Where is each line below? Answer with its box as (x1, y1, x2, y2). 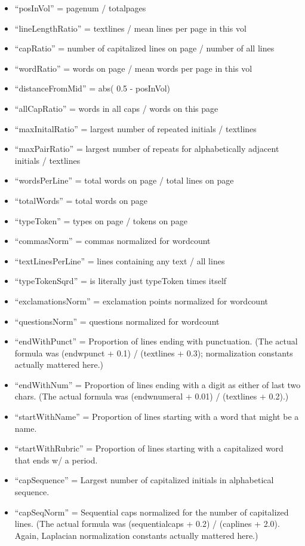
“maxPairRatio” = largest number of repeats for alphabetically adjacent (14, 142, 279, 155)
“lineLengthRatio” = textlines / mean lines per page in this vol (14, 22, 247, 34)
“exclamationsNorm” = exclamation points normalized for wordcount (14, 294, 268, 307)
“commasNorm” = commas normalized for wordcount (14, 234, 211, 247)
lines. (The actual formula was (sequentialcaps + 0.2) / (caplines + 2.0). (14, 517, 280, 530)
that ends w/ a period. (14, 453, 98, 466)
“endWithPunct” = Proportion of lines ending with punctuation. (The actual (14, 335, 298, 347)
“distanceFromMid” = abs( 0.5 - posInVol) (14, 82, 171, 94)
